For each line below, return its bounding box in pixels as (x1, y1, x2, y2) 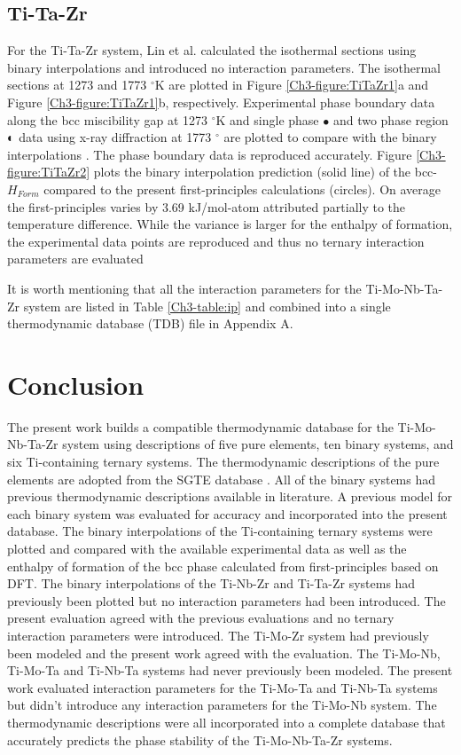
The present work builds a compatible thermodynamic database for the (7, 417, 394, 436)
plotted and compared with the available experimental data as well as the (7, 539, 407, 557)
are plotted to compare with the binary (223, 128, 437, 146)
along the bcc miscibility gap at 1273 (7, 110, 208, 129)
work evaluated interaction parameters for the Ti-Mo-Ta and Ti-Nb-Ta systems (7, 678, 438, 696)
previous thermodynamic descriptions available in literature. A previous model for (7, 487, 452, 506)
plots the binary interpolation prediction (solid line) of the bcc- (93, 162, 437, 181)
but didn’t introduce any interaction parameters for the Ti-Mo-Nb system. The (7, 696, 437, 714)
